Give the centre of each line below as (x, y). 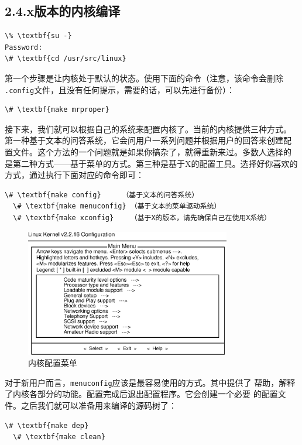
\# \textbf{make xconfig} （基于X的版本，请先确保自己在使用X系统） (142, 218)
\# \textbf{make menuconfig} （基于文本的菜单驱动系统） (117, 206)
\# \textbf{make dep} (47, 425)
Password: (24, 47)
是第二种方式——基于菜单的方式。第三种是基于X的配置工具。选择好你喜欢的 (151, 163)
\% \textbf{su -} (38, 36)
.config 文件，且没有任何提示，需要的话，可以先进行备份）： (120, 89)
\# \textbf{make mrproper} (57, 110)
